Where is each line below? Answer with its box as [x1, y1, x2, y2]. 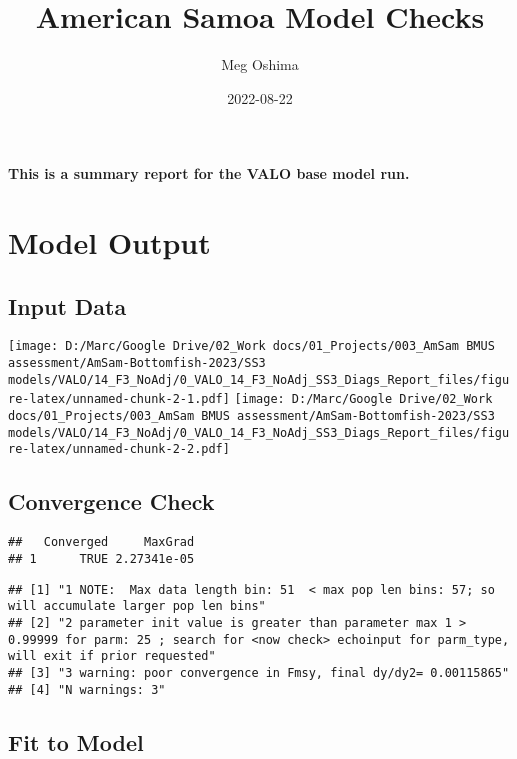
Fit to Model [8, 726, 144, 757]
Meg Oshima [221, 54, 299, 75]
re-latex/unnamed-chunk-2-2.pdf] [8, 442, 230, 457]
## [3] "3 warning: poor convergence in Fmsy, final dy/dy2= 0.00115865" [8, 665, 510, 680]
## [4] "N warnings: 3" [8, 682, 166, 697]
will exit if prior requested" [8, 649, 216, 664]
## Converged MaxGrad [8, 535, 195, 550]
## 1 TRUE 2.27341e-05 [8, 551, 195, 566]
